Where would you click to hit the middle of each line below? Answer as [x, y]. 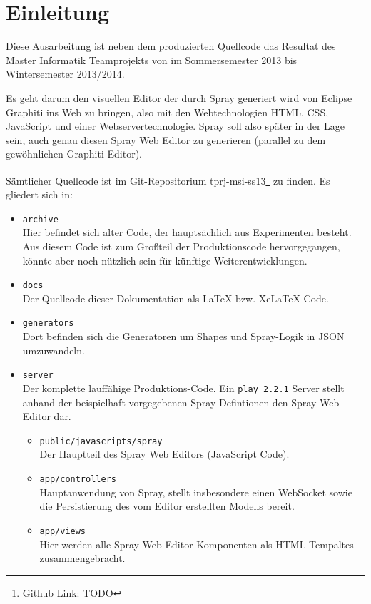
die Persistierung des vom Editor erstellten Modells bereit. [167, 506]
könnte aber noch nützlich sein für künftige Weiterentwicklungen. [165, 260]
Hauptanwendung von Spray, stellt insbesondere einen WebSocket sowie [196, 492]
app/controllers [78, 479]
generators [48, 323]
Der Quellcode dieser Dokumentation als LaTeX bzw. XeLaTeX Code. [176, 298]
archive [40, 219]
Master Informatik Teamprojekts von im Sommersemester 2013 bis [152, 60]
